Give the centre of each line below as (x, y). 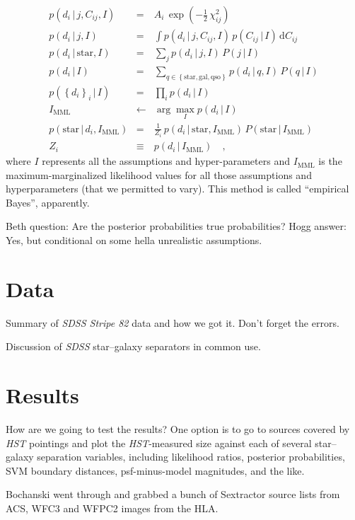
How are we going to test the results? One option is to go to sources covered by (178, 429)
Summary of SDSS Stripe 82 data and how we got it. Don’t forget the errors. (173, 322)
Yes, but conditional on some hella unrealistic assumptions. (134, 240)
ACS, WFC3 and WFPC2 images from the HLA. (112, 508)
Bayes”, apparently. (48, 202)
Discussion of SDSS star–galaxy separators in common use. (133, 346)
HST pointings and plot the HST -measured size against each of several (159, 443)
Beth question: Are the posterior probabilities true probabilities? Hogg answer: (176, 226)
